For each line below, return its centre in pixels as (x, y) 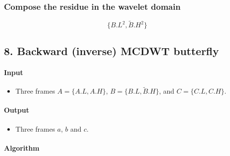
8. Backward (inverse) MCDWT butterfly (112, 50)
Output (17, 110)
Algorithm (22, 147)
